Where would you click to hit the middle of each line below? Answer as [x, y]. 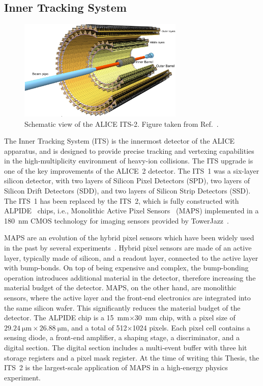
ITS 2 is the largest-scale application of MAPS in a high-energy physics [116, 367]
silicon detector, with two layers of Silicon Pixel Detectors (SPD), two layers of [127, 181]
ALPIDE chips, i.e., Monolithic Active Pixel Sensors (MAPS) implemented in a [131, 211]
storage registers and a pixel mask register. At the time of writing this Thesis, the [132, 357]
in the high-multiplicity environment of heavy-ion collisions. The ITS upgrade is [129, 161]
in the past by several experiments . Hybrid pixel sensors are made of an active [128, 248]
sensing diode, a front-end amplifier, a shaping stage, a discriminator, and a [122, 337]
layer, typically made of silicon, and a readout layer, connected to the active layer [131, 257]
